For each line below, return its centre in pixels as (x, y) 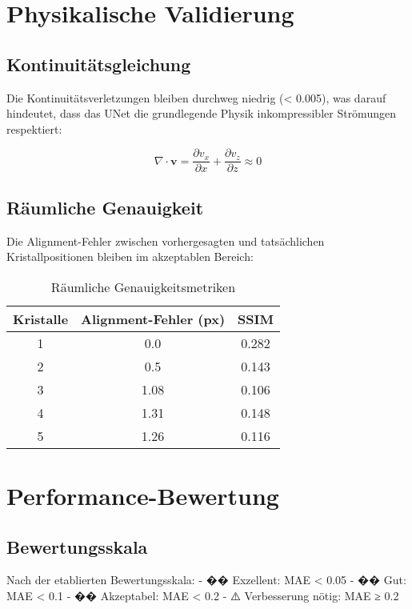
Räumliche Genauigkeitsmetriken (143, 286)
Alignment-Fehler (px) (153, 319)
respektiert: (34, 128)
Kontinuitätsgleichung (99, 64)
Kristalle (41, 319)
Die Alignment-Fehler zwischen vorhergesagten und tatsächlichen (166, 240)
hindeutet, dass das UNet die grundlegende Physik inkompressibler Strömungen (201, 113)
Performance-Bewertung (143, 495)
